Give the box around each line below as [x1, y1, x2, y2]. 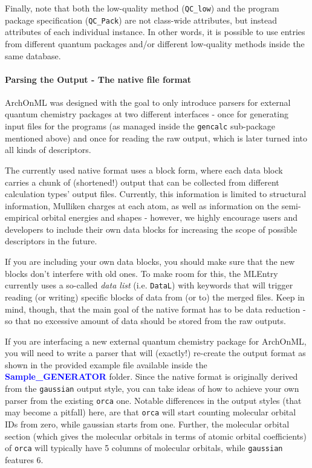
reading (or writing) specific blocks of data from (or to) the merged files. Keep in [5, 290, 305, 303]
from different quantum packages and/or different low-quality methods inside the [5, 37, 305, 50]
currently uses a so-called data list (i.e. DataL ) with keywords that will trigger [5, 279, 293, 291]
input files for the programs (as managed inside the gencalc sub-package [5, 120, 275, 132]
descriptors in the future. [5, 235, 97, 247]
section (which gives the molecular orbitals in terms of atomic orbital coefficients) [5, 429, 307, 442]
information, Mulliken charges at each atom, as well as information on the [5, 199, 279, 212]
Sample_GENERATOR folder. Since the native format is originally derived [5, 370, 298, 383]
